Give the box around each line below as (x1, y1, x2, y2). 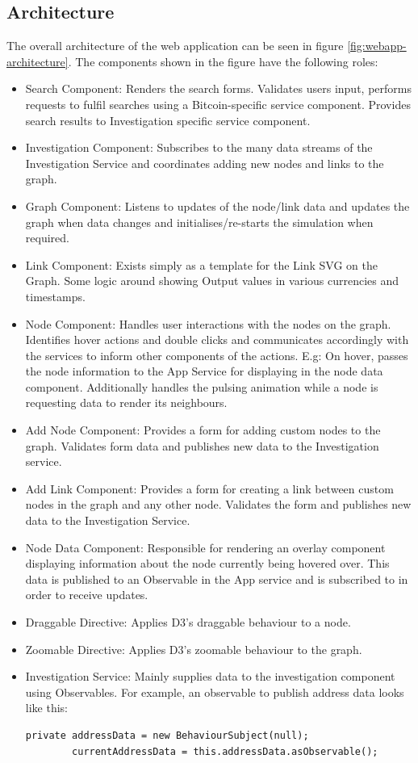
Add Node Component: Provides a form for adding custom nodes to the (25, 421, 381, 438)
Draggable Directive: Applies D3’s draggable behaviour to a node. (25, 614, 351, 631)
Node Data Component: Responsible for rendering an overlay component (25, 539, 386, 555)
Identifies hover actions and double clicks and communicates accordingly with (25, 331, 409, 348)
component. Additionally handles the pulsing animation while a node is (25, 378, 378, 395)
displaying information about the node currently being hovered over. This (25, 555, 390, 572)
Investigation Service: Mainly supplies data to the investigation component (25, 668, 395, 685)
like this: (25, 699, 68, 716)
